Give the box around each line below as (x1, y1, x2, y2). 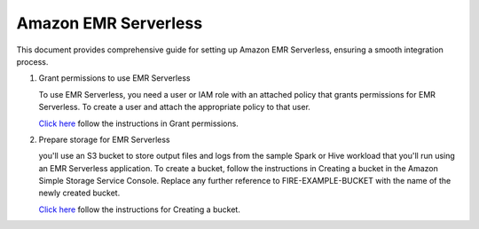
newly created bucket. (38, 187, 121, 199)
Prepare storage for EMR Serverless (38, 134, 170, 145)
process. (16, 56, 49, 67)
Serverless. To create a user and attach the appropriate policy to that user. (38, 102, 310, 113)
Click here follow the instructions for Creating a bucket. (38, 204, 241, 215)
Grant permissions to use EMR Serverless (38, 73, 191, 83)
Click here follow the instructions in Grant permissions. (38, 118, 239, 129)
